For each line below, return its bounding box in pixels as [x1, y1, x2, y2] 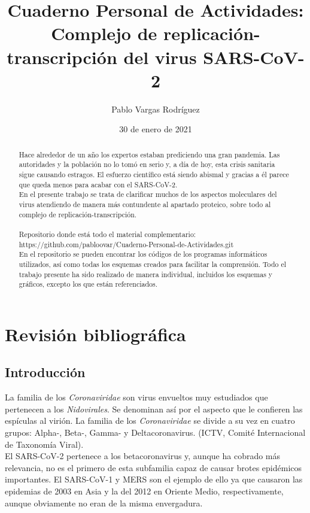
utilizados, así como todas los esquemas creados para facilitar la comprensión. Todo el [19, 259, 286, 269]
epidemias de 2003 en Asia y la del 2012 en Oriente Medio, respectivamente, [5, 485, 284, 497]
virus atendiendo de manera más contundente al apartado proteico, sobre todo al [19, 199, 271, 209]
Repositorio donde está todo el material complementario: [19, 229, 196, 239]
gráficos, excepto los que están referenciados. [19, 279, 158, 289]
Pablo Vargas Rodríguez [111, 102, 200, 115]
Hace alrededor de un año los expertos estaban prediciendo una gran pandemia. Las [19, 149, 280, 159]
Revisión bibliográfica [5, 321, 186, 346]
